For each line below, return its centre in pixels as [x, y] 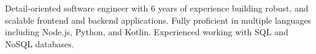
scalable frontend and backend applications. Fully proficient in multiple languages [158, 20]
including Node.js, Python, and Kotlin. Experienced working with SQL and [147, 32]
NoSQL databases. [40, 43]
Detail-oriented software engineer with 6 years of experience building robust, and [157, 8]
